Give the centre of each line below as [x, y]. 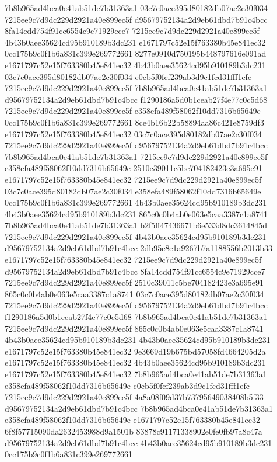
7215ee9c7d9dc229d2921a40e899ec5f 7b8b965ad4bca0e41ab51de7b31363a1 [136, 88]
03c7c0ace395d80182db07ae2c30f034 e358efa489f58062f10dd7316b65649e [133, 191]
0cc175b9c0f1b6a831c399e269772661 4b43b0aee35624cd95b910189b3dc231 [136, 202]
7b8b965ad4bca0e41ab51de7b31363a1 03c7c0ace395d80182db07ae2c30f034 [136, 8]
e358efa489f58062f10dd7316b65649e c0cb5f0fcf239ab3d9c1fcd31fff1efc [127, 385]
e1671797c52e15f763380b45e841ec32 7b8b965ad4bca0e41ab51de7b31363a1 [136, 374]
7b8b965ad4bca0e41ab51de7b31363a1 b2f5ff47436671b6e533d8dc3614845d [136, 225]
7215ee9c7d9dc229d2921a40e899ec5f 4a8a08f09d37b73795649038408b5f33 [134, 397]
